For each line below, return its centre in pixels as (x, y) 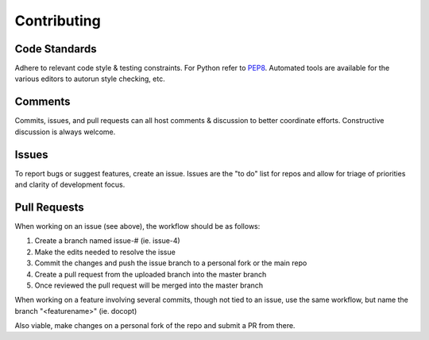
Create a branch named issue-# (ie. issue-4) (107, 241)
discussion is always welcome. (65, 132)
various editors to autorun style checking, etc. (90, 79)
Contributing (58, 21)
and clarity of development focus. (70, 185)
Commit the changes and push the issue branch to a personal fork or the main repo (171, 263)
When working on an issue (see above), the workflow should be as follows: (137, 226)
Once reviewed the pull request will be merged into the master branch (149, 285)
